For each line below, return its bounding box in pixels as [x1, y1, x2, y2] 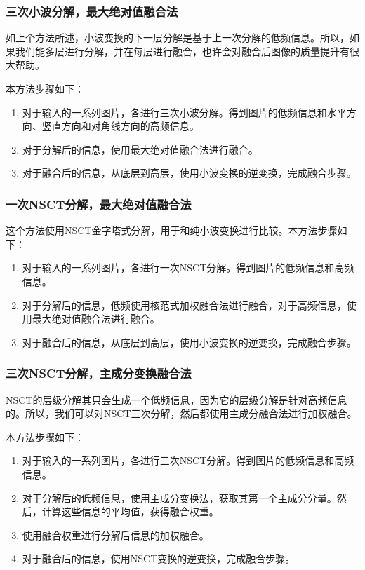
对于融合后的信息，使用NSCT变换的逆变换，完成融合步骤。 [22, 551, 296, 566]
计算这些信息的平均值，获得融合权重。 [41, 504, 219, 519]
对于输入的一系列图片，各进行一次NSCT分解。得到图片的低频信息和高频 [22, 260, 354, 275]
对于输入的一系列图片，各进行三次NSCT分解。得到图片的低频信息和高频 [22, 453, 354, 468]
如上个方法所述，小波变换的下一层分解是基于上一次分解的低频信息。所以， [6, 30, 350, 45]
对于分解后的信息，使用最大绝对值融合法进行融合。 [22, 142, 258, 156]
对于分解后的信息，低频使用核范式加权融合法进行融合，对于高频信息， [22, 297, 347, 312]
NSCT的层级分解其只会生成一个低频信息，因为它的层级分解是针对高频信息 [6, 392, 347, 407]
